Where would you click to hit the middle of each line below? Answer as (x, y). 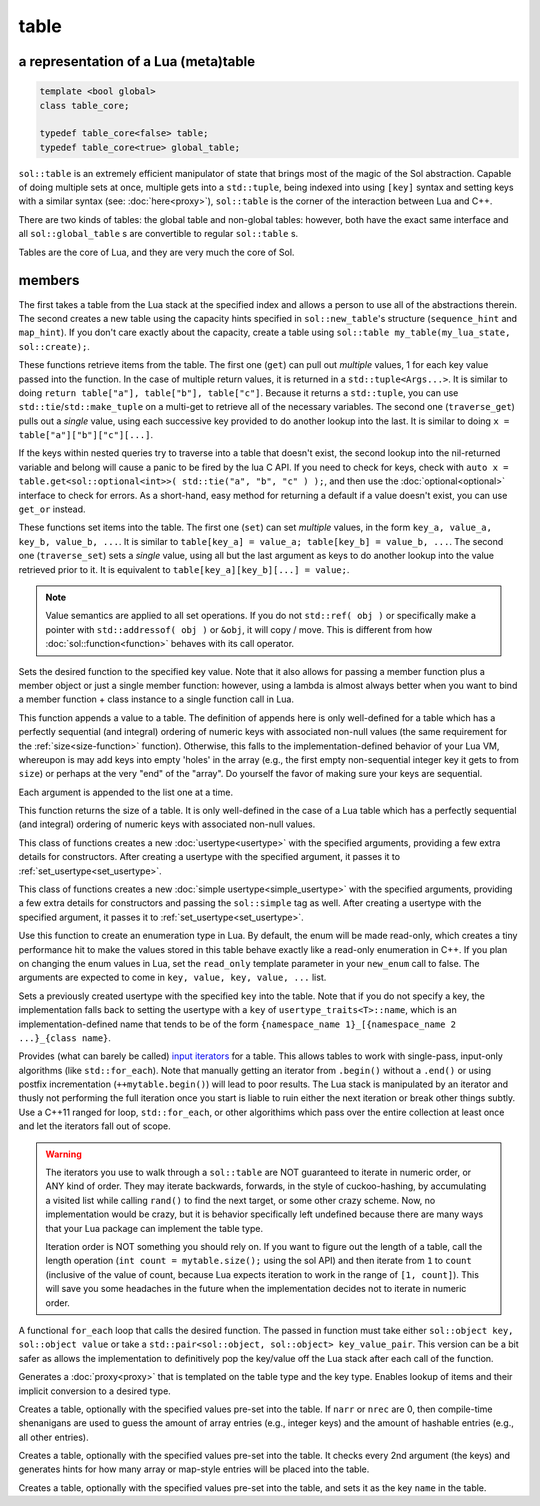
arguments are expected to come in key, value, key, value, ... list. (172, 977)
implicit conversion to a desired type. (95, 1391)
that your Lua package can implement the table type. (154, 1228)
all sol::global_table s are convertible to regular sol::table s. (158, 234)
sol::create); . (54, 346)
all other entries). (53, 1437)
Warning (63, 1154)
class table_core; (84, 105)
